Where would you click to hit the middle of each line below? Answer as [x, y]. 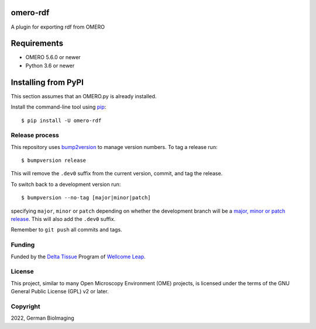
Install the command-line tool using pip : [59, 107]
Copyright [25, 306]
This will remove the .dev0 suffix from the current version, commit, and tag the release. [117, 174]
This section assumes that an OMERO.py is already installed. [84, 96]
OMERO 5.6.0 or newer [53, 57]
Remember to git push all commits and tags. [66, 230]
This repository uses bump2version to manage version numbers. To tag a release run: [114, 147]
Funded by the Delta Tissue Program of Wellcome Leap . [78, 257]
